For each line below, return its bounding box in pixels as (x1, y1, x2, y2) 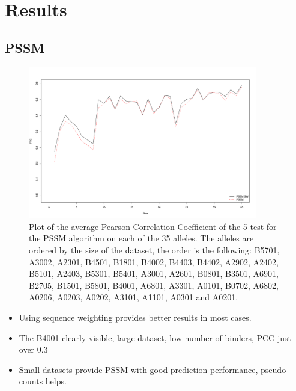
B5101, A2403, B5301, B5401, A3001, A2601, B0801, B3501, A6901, (29, 267, 279, 280)
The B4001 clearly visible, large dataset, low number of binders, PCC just (19, 331, 291, 344)
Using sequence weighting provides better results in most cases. (19, 311, 252, 324)
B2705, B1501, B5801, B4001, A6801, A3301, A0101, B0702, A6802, (29, 279, 279, 291)
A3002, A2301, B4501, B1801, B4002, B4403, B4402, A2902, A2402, (29, 255, 279, 268)
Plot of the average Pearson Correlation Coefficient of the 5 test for (29, 220, 277, 232)
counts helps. (19, 375, 67, 387)
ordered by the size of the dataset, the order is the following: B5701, (29, 244, 280, 256)
